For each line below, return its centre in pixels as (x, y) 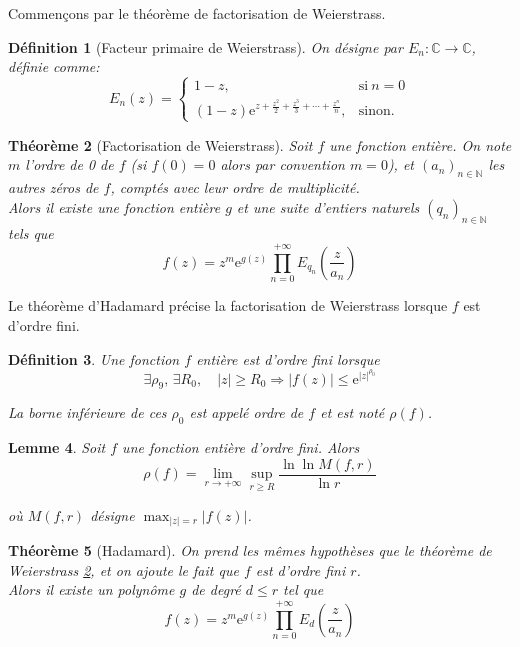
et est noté (352, 412)
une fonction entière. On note (420, 144)
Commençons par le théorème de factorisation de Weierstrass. (197, 13)
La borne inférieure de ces (87, 412)
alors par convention (282, 164)
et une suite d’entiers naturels (328, 206)
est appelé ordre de (246, 412)
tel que (303, 589)
